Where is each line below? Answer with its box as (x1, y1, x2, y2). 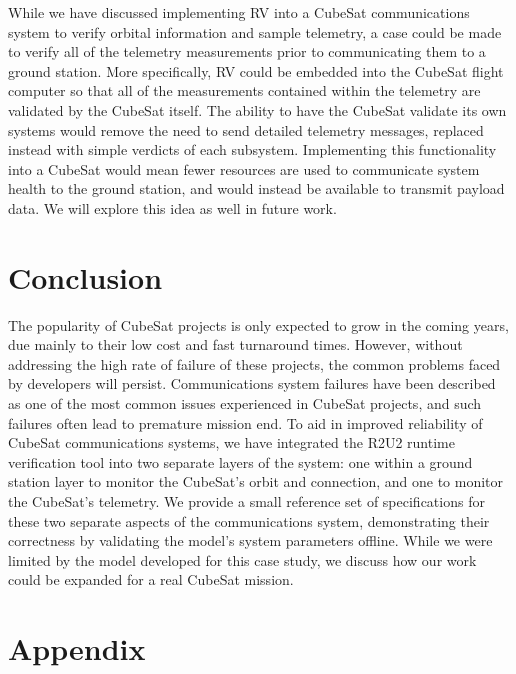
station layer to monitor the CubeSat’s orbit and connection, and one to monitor (8, 471, 504, 492)
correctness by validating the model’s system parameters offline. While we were (8, 530, 493, 551)
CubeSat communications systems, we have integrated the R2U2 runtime (8, 432, 455, 453)
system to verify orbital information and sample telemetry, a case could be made (8, 21, 502, 42)
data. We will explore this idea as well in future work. (8, 197, 337, 218)
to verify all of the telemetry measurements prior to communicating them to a (8, 41, 486, 62)
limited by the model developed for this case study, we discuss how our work (8, 549, 477, 570)
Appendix (8, 628, 146, 669)
